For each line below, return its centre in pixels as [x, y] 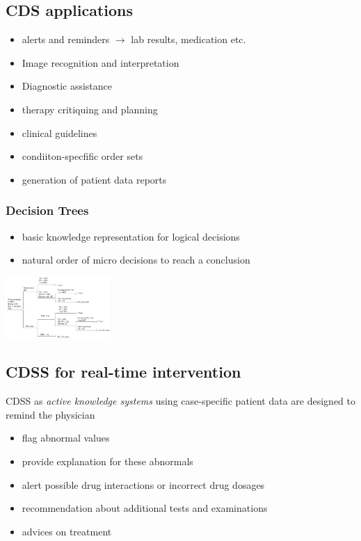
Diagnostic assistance [67, 86]
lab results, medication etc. [188, 39]
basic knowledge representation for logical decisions [131, 236]
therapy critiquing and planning [90, 109]
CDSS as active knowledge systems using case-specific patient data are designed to [180, 401]
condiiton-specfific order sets [82, 156]
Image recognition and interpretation [101, 62]
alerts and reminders [66, 39]
